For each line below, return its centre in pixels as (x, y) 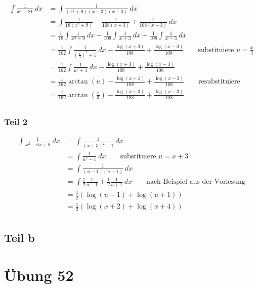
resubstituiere (219, 82)
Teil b (19, 238)
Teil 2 (16, 121)
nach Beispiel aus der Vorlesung (196, 182)
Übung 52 (39, 275)
